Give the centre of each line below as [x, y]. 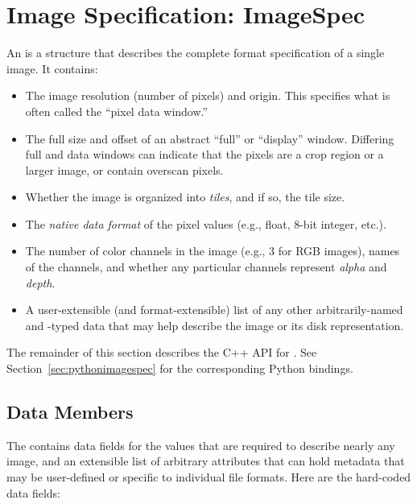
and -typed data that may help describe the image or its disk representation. [215, 325]
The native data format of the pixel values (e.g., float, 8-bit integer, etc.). [206, 223]
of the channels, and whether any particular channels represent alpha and [206, 267]
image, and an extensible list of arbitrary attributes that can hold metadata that [206, 461]
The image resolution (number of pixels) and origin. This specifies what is [208, 95]
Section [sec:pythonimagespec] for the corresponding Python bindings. [180, 368]
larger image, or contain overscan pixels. [124, 169]
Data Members [70, 412]
